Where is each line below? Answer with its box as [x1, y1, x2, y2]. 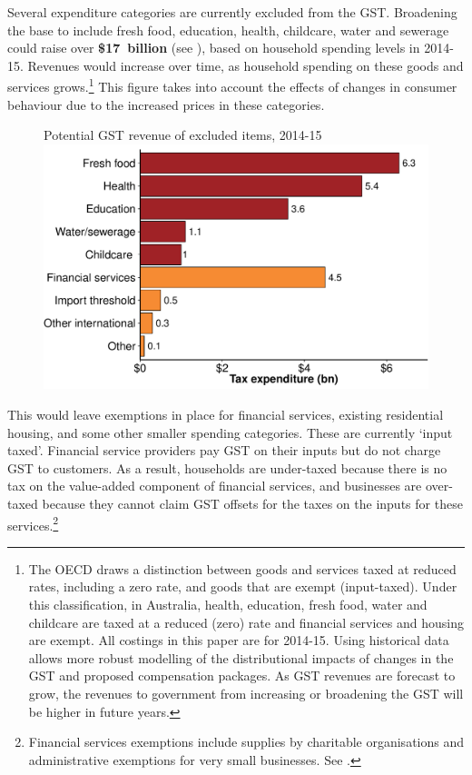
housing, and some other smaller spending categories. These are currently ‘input [7, 422, 453, 442]
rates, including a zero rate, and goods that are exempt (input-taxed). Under [28, 577, 457, 596]
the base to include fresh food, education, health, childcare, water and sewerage [7, 20, 449, 39]
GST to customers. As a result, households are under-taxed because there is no [7, 458, 447, 477]
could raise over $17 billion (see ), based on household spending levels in [7, 38, 420, 57]
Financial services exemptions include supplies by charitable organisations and [28, 732, 465, 751]
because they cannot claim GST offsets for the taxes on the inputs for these [42, 493, 463, 512]
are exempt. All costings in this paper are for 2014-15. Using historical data [28, 631, 449, 650]
